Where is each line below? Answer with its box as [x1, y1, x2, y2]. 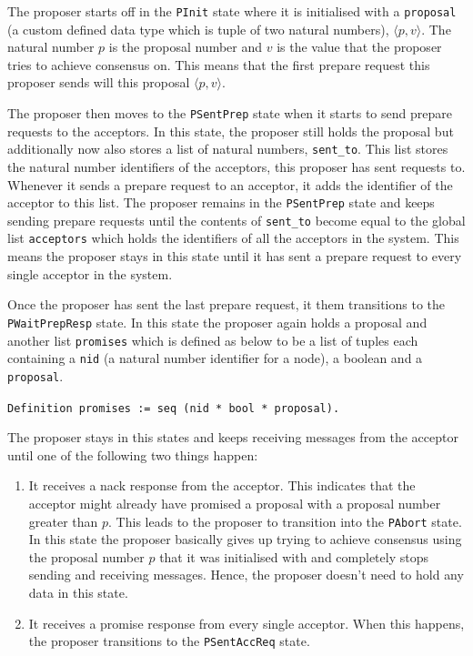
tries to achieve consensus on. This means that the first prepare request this [7, 55, 430, 74]
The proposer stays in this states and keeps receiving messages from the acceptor [7, 428, 458, 447]
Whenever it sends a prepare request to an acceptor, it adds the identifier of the [7, 175, 453, 194]
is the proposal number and [108, 37, 263, 56]
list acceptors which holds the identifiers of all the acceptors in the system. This [7, 228, 459, 247]
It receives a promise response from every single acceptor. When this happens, [28, 613, 465, 632]
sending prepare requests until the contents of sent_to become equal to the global [7, 210, 466, 229]
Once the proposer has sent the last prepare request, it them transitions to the [7, 295, 446, 314]
